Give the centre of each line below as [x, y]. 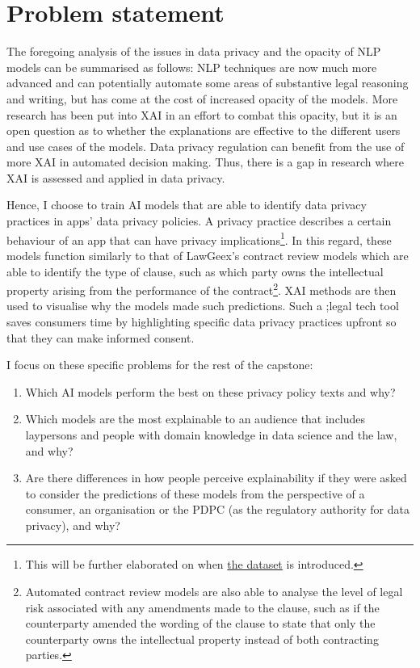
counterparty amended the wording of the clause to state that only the [200, 623]
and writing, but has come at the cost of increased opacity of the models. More [202, 98]
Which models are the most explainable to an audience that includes [195, 419]
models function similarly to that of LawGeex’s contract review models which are [208, 255]
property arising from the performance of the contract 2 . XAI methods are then [202, 289]
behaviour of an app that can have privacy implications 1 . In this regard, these [199, 238]
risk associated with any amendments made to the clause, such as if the [202, 607]
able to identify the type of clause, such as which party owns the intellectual [195, 271]
